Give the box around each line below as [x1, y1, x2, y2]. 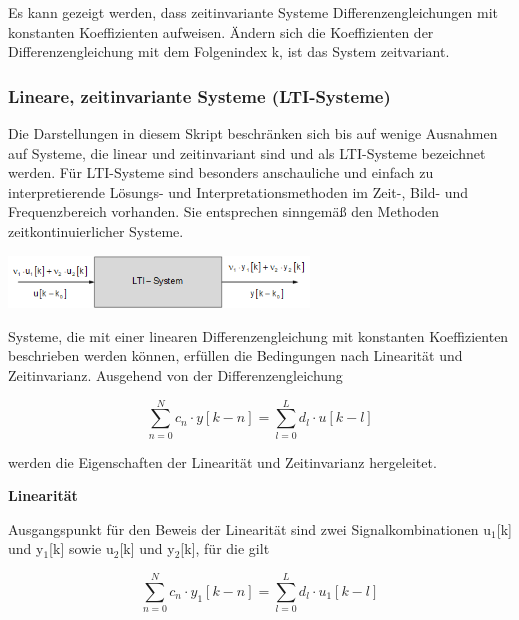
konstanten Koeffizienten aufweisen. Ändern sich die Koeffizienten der [8, 21, 434, 42]
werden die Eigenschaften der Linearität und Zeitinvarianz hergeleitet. [8, 451, 437, 472]
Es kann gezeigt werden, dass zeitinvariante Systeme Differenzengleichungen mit [8, 2, 498, 22]
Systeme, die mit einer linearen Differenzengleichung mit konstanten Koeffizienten [8, 325, 509, 346]
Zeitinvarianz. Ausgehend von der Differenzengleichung [8, 364, 343, 385]
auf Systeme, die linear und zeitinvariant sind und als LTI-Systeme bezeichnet [8, 142, 486, 163]
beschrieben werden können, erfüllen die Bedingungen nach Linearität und [8, 345, 463, 366]
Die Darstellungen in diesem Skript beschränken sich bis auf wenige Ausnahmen [8, 123, 498, 143]
